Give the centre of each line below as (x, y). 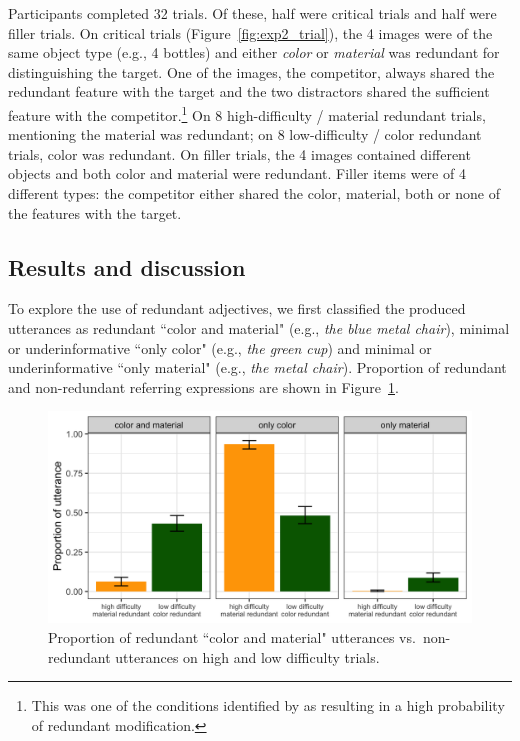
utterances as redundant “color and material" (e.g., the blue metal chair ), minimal (259, 327)
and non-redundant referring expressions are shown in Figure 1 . (203, 386)
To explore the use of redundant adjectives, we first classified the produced (237, 308)
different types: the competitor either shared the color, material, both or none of (254, 193)
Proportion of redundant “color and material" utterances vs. (232, 636)
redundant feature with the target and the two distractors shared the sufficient (249, 91)
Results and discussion (127, 266)
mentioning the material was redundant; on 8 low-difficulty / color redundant (245, 134)
